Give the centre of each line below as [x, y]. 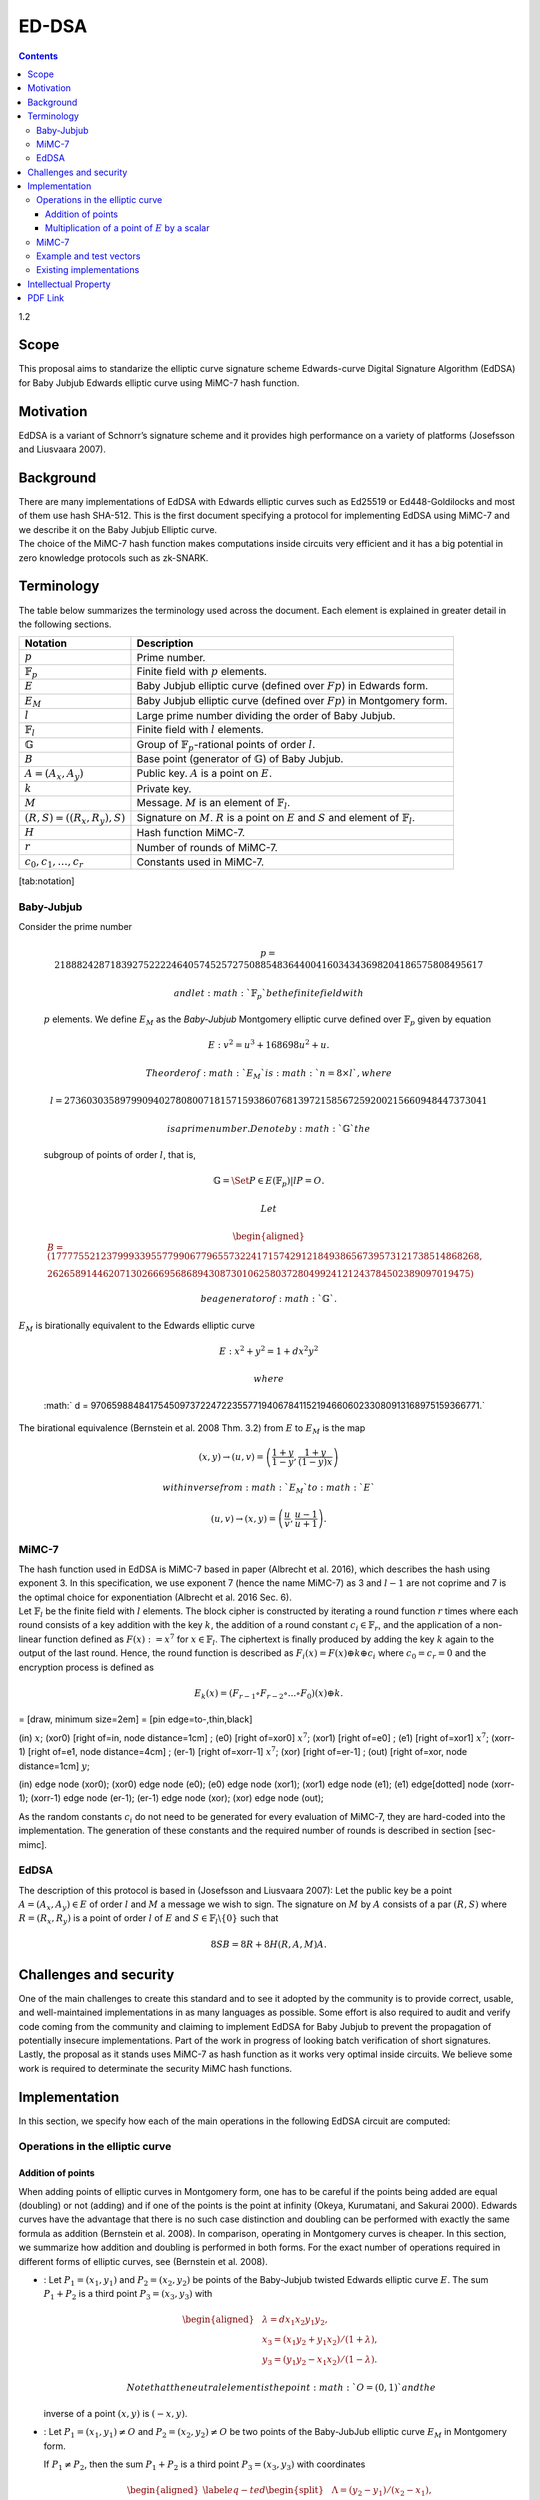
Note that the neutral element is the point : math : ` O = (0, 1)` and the [281, 2387]
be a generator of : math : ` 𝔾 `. [268, 1299]
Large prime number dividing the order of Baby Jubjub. [266, 716]
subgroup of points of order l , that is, [120, 1154]
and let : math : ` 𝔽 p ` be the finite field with [268, 994]
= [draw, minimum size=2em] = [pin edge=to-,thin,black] [135, 1719]
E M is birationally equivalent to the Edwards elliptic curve [136, 1326]
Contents [38, 56]
